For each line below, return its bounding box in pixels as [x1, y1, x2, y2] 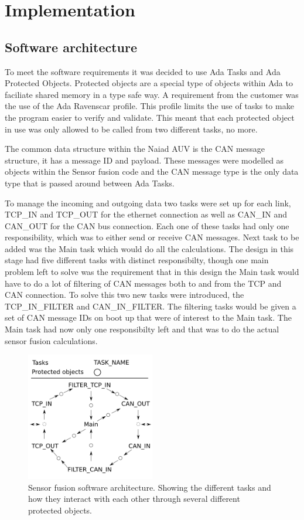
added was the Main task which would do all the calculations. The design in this [5, 242, 294, 254]
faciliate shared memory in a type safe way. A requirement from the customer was [5, 88, 299, 100]
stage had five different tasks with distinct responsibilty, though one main [5, 254, 269, 266]
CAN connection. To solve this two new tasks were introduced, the [5, 288, 244, 301]
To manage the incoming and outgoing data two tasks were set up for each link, [5, 196, 291, 209]
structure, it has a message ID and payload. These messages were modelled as [5, 154, 284, 166]
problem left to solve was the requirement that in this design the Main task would [5, 266, 299, 278]
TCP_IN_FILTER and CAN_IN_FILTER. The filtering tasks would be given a [5, 300, 296, 312]
